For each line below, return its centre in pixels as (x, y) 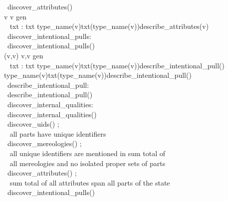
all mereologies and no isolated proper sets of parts (88, 163)
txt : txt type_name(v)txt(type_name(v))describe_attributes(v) (109, 26)
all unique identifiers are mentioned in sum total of (88, 153)
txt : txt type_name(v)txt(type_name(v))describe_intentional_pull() (117, 65)
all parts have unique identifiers (58, 133)
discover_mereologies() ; (44, 143)
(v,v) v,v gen (24, 55)
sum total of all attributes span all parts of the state (90, 182)
